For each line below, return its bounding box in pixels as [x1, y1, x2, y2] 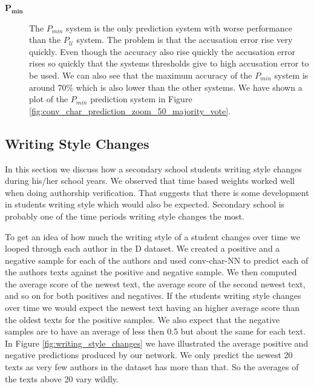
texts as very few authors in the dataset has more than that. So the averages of [5, 361, 299, 373]
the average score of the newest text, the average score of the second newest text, [5, 277, 306, 290]
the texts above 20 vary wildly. [5, 372, 119, 385]
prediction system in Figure [90, 93, 192, 105]
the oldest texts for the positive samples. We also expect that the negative [5, 313, 280, 325]
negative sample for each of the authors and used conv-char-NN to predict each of [5, 253, 309, 266]
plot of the [29, 93, 68, 105]
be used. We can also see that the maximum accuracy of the [29, 68, 252, 81]
